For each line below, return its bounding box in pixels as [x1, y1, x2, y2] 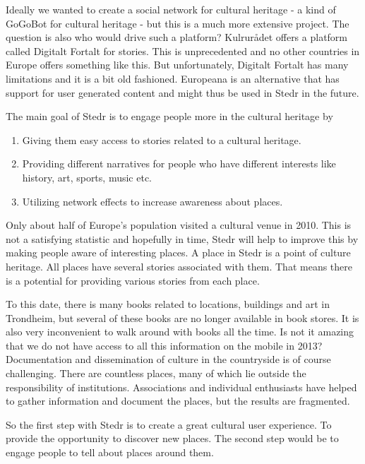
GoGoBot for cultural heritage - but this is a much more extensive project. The [6, 16, 349, 30]
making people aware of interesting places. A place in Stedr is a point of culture [6, 245, 351, 260]
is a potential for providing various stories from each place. [6, 273, 260, 287]
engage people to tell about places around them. [6, 445, 214, 460]
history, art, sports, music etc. [22, 169, 152, 184]
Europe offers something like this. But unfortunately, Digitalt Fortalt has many [6, 57, 349, 72]
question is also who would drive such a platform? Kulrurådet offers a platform [6, 30, 348, 44]
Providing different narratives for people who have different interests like [22, 156, 336, 171]
